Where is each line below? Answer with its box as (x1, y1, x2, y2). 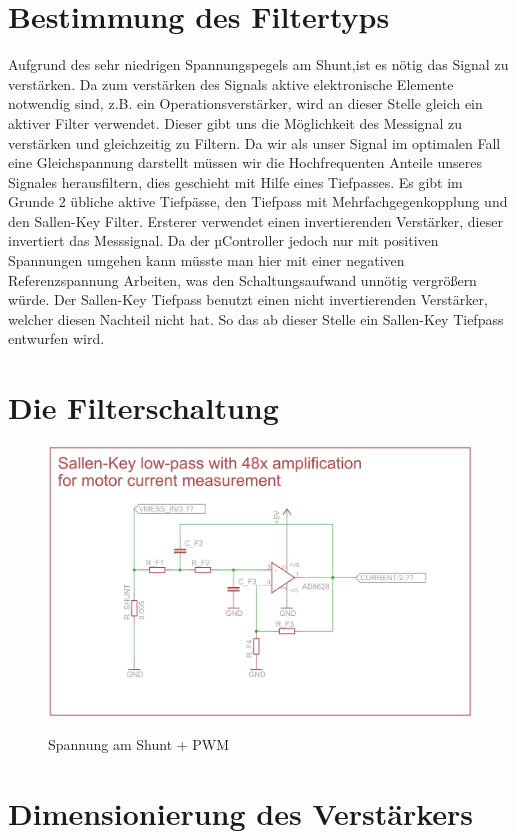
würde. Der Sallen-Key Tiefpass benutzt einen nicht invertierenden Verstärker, (8, 289, 488, 310)
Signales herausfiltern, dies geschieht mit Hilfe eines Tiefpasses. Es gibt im (8, 171, 463, 192)
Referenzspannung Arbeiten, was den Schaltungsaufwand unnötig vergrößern (8, 269, 477, 290)
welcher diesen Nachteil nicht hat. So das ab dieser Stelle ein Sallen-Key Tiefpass (8, 308, 504, 329)
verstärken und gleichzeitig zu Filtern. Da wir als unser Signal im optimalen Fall (8, 132, 501, 153)
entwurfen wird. (8, 328, 105, 349)
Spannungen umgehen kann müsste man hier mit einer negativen (8, 250, 405, 271)
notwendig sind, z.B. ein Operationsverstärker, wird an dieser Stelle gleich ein (8, 93, 483, 114)
